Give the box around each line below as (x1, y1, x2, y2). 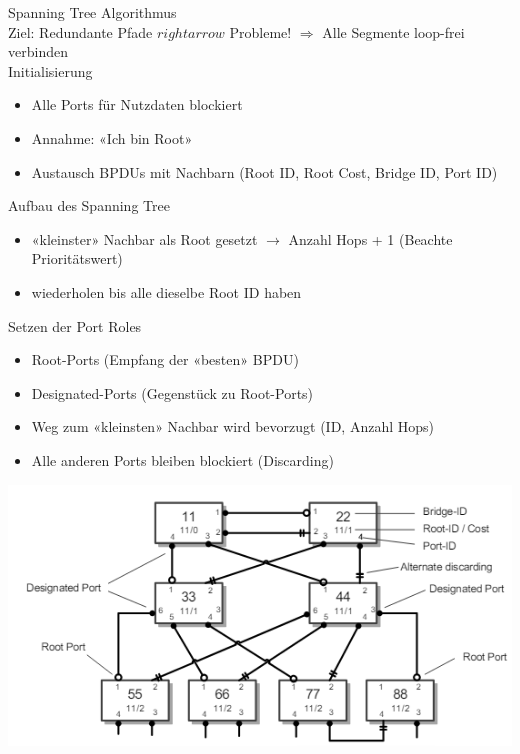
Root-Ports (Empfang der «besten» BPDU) (31, 349, 299, 370)
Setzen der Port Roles (8, 315, 142, 336)
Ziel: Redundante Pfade (8, 21, 153, 42)
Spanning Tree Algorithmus (8, 2, 177, 22)
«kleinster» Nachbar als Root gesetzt (31, 228, 258, 249)
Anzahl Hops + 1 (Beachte (288, 228, 453, 249)
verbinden (8, 41, 68, 62)
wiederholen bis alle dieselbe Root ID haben (31, 281, 302, 302)
